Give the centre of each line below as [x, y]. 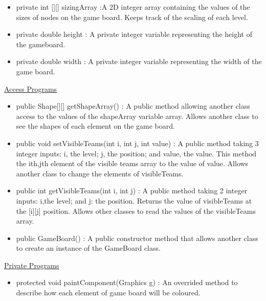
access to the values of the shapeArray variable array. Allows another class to [137, 116]
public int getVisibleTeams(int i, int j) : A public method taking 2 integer [132, 190]
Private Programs [32, 265]
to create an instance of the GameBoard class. [88, 248]
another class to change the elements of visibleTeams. [100, 173]
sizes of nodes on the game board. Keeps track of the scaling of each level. [132, 17]
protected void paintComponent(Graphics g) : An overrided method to [127, 282]
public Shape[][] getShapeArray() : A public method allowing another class [133, 106]
